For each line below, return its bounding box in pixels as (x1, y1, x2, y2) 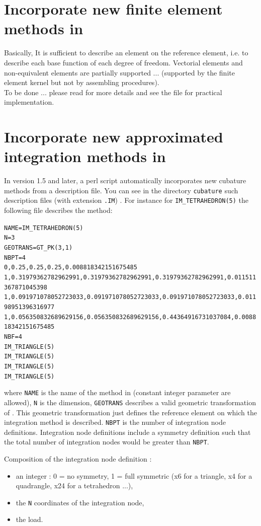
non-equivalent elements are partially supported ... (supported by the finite (4, 67, 235, 78)
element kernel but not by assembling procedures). (4, 77, 159, 88)
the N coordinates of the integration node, (16, 497, 144, 507)
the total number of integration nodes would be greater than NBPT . (4, 436, 209, 447)
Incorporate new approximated (4, 126, 223, 147)
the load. (16, 514, 43, 524)
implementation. (4, 97, 54, 107)
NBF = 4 (4, 333, 22, 340)
